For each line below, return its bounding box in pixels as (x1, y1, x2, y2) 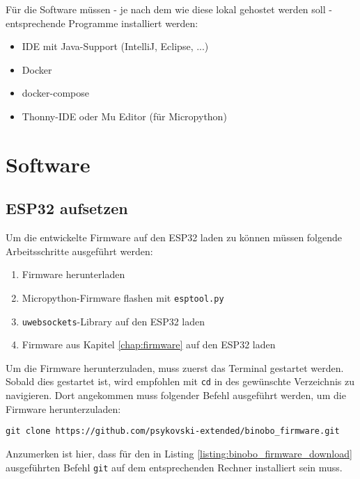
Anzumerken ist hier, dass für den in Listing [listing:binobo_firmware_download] (6, 446, 352, 460)
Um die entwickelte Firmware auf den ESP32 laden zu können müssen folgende (6, 230, 343, 245)
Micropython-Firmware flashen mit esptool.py (22, 290, 224, 305)
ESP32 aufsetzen (6, 197, 128, 219)
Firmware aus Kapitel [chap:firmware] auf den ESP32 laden (22, 337, 276, 352)
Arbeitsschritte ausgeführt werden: (6, 243, 153, 258)
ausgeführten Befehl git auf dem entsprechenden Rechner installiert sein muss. (6, 460, 343, 474)
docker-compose (22, 86, 89, 100)
